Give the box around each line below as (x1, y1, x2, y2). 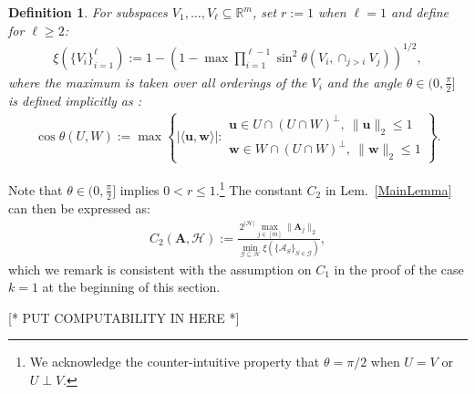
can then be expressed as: (8, 198, 150, 217)
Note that (8, 180, 63, 199)
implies (119, 180, 160, 199)
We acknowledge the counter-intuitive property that (29, 352, 320, 371)
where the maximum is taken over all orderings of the (8, 72, 307, 91)
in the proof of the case (334, 259, 464, 278)
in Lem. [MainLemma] (325, 180, 452, 199)
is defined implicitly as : (8, 90, 142, 109)
